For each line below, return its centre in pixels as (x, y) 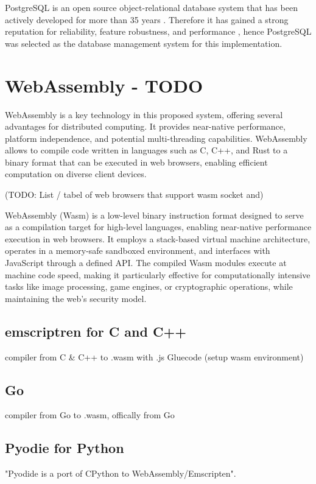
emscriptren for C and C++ (96, 331)
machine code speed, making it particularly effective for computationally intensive (158, 274)
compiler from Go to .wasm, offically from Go (90, 415)
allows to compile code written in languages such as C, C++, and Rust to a (146, 150)
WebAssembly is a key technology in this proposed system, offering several (144, 114)
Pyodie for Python (65, 448)
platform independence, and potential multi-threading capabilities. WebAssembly (156, 138)
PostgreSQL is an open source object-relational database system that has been (151, 7)
